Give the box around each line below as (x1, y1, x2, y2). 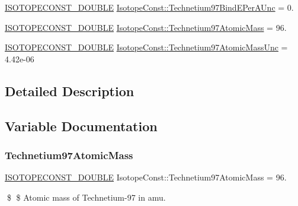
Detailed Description (5, 81, 134, 100)
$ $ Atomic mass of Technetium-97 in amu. (7, 191, 166, 203)
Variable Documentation (5, 116, 158, 135)
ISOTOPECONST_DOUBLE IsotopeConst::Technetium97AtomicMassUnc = (5, 41, 288, 53)
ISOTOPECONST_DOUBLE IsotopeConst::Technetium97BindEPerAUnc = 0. (5, 1, 294, 13)
